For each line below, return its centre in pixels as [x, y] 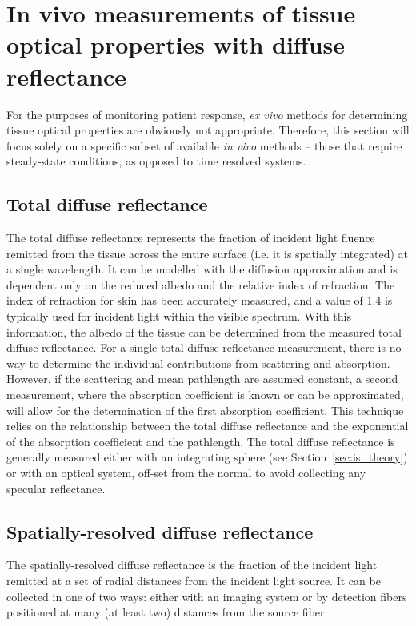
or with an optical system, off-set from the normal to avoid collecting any [186, 472]
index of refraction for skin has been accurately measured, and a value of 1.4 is [200, 300]
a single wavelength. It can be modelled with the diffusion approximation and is [202, 269]
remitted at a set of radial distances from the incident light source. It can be [194, 580]
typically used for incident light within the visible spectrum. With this [179, 316]
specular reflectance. [56, 488]
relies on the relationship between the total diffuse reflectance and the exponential [208, 426]
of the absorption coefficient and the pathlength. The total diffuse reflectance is [201, 441]
